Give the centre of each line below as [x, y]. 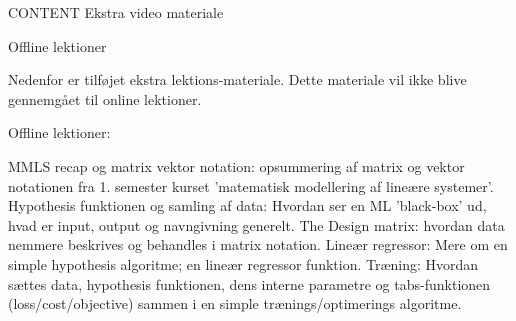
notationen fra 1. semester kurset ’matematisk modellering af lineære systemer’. [251, 185]
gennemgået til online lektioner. [105, 98]
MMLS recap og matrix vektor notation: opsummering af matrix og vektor [236, 165]
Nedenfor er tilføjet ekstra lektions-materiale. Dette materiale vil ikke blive [237, 79]
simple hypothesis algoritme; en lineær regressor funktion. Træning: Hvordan [243, 263]
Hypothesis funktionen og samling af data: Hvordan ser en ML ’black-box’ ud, [247, 205]
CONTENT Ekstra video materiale [116, 12]
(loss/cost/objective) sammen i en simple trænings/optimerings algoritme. [235, 303]
